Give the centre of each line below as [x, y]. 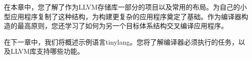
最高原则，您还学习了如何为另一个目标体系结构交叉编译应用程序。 [122, 26]
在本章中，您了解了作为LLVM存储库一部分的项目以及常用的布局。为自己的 [122, 7]
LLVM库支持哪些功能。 [47, 51]
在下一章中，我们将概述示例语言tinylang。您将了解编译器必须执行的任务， [121, 41]
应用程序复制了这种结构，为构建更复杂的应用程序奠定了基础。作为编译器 [126, 16]
